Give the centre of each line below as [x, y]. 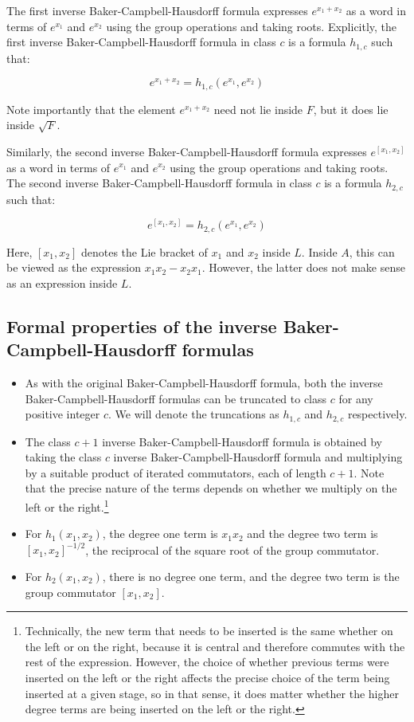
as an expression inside [62, 283]
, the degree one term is [160, 534]
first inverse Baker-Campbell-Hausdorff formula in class [141, 42]
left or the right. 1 [67, 506]
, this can [372, 251]
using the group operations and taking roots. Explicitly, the [252, 26]
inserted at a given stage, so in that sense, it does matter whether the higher [212, 693]
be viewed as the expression [74, 267]
